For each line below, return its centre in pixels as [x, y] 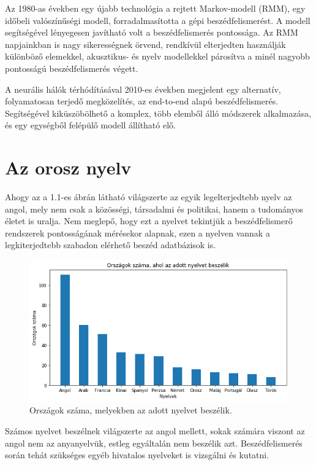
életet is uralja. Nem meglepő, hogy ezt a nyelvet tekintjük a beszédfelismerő [149, 221]
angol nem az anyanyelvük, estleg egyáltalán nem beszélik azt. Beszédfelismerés [154, 443]
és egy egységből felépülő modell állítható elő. [90, 125]
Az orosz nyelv [68, 167]
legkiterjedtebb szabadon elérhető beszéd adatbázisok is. [111, 245]
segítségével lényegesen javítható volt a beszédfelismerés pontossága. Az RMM [152, 32]
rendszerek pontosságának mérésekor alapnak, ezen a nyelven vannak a [137, 233]
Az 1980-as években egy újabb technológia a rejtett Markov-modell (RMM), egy [155, 8]
